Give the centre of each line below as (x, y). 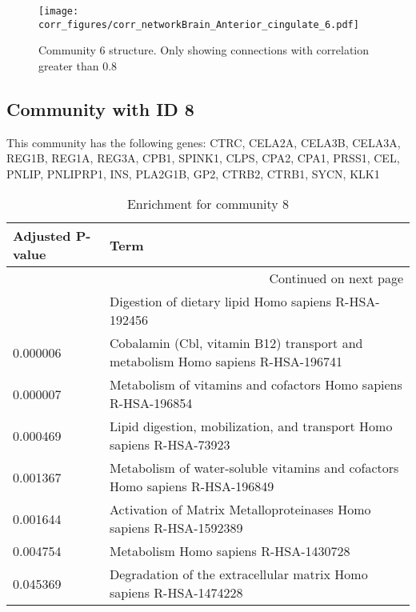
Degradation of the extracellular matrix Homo (239, 574)
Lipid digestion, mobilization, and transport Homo (251, 426)
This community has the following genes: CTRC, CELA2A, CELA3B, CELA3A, (204, 142)
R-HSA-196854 (151, 403)
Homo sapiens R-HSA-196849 (192, 486)
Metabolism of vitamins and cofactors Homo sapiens (256, 385)
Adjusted (42, 236)
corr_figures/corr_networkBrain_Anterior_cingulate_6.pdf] (199, 24)
